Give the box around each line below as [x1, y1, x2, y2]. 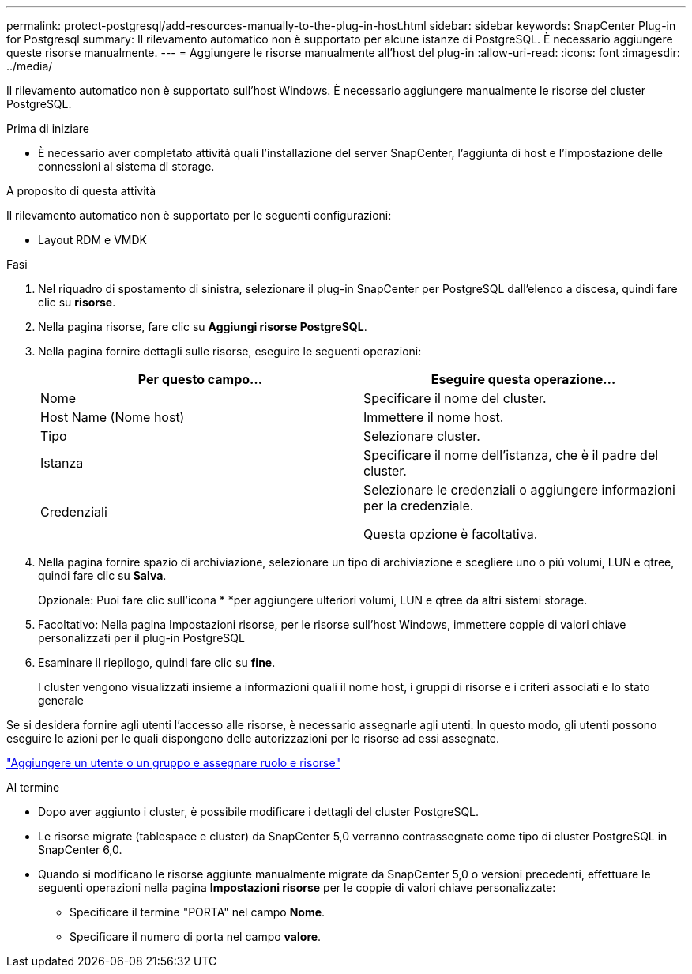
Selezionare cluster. [363, 428, 480, 444]
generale [38, 694, 84, 707]
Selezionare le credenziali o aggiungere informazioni [363, 482, 675, 498]
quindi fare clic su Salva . [38, 569, 167, 582]
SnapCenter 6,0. [38, 843, 122, 856]
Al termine [6, 780, 60, 794]
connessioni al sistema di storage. [38, 160, 215, 173]
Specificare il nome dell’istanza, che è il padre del [363, 447, 659, 463]
